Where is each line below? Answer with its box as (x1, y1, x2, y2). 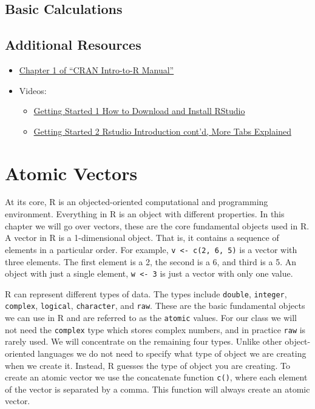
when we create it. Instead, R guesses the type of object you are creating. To (5, 359, 290, 371)
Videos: (19, 84, 47, 96)
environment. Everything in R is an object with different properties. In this (5, 208, 285, 220)
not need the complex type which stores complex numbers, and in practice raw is (5, 323, 306, 336)
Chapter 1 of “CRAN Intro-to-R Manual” (19, 63, 174, 76)
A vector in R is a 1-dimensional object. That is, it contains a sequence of (5, 231, 279, 244)
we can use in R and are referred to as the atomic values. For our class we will (5, 311, 297, 324)
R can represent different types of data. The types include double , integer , (5, 287, 287, 300)
